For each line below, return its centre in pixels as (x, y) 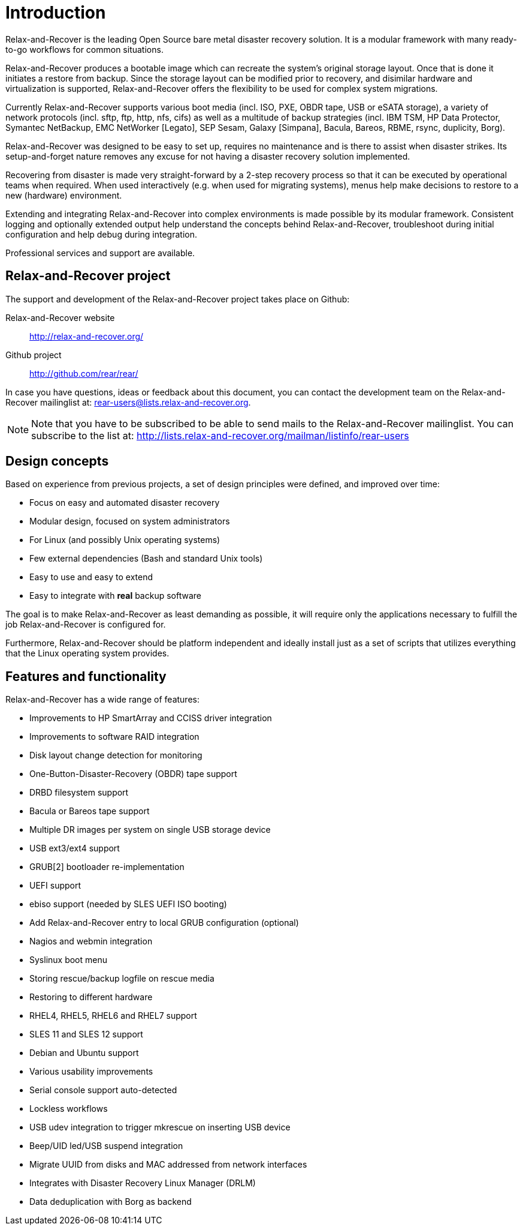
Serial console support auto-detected (103, 1090)
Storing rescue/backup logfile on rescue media (122, 979)
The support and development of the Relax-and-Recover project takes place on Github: (178, 299)
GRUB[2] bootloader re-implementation (107, 867)
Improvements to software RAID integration (114, 737)
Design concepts (57, 461)
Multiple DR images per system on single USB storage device (150, 830)
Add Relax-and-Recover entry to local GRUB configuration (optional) (164, 923)
